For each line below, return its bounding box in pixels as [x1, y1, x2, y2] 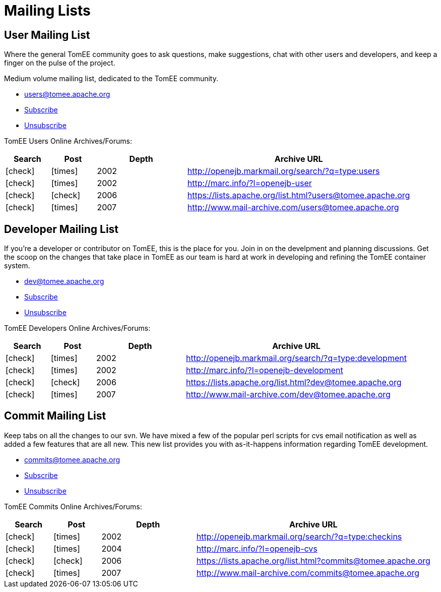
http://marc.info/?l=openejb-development [185, 365, 343, 376]
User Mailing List [4, 28, 90, 41]
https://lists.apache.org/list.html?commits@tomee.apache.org [196, 555, 430, 566]
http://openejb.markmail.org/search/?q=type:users [187, 166, 380, 176]
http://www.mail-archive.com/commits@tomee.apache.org [196, 567, 420, 578]
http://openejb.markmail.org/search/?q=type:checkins [196, 531, 402, 542]
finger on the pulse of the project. [4, 58, 115, 68]
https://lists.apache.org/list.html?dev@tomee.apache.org [185, 377, 402, 388]
